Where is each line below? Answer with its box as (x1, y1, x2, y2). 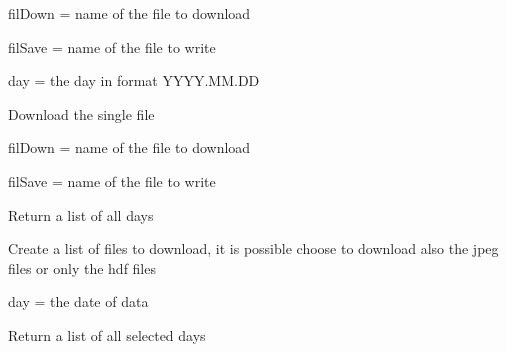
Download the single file (8, 103, 155, 124)
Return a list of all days (8, 204, 154, 225)
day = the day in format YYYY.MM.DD (8, 70, 260, 91)
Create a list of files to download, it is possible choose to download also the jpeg (8, 238, 499, 259)
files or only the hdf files (8, 257, 156, 278)
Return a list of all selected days (8, 324, 206, 345)
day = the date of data (8, 291, 149, 312)
